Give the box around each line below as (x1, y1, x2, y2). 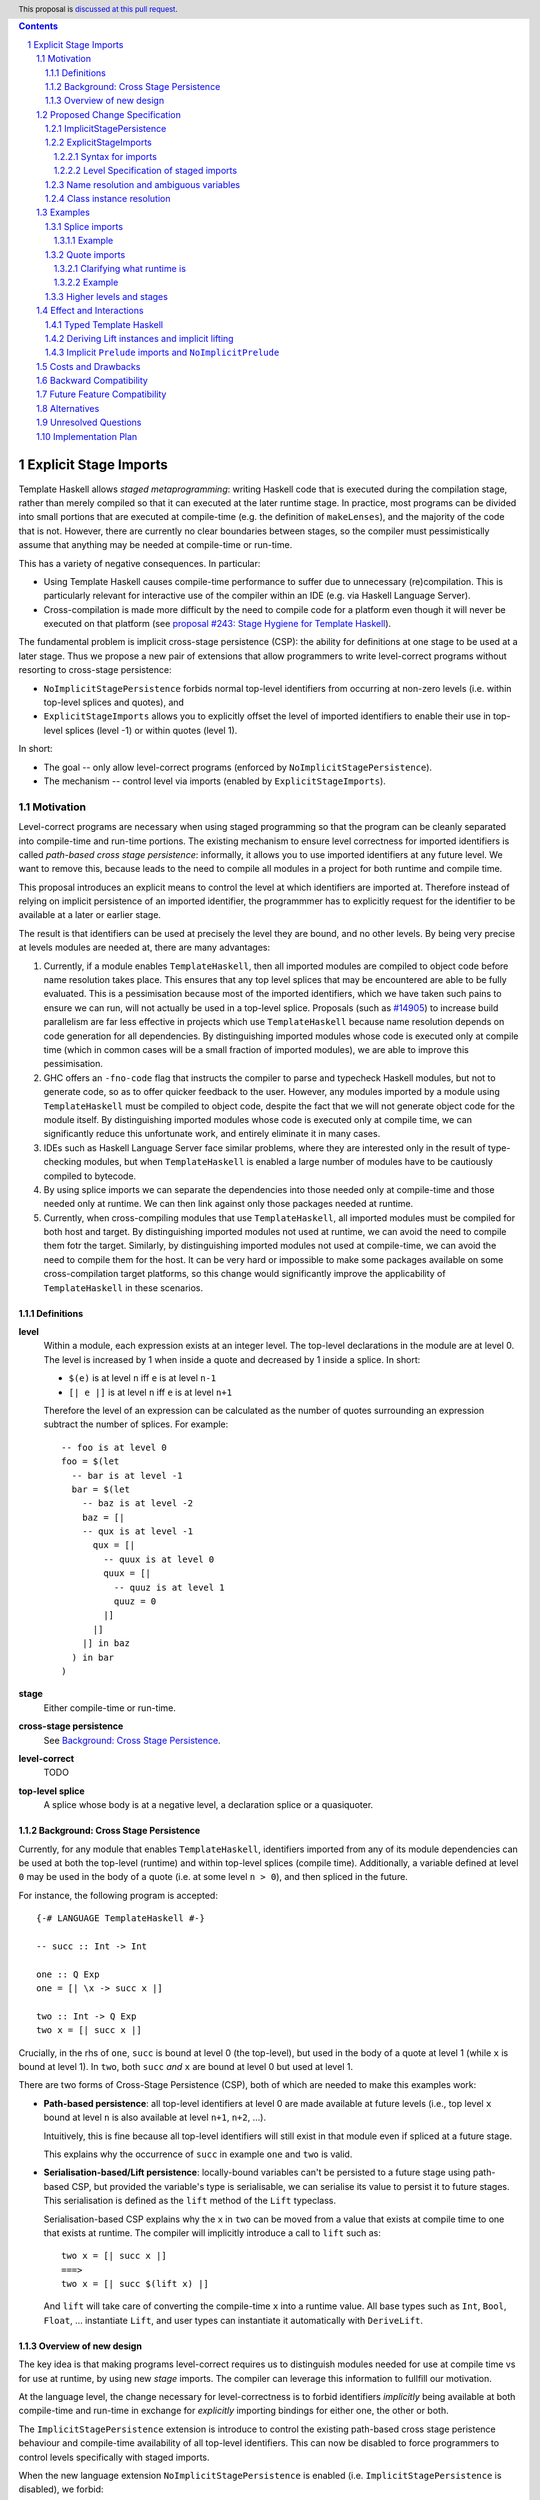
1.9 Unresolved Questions (36, 416, 142, 429)
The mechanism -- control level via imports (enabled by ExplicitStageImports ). (43, 775, 387, 787)
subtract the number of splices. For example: (43, 1418, 229, 1430)
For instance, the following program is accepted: (18, 1889, 219, 1901)
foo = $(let (61, 1456, 120, 1467)
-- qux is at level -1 (81, 1526, 194, 1537)
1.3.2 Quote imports (45, 248, 126, 260)
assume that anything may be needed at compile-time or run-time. (18, 539, 293, 551)
